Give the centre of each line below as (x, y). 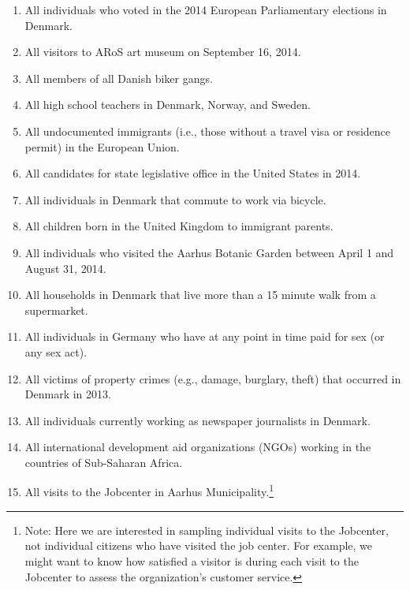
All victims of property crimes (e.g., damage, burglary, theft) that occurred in (213, 378)
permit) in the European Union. (102, 146)
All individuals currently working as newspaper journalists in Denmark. (198, 420)
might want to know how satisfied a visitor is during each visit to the (192, 560)
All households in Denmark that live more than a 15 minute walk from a (200, 295)
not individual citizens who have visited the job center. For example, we (199, 545)
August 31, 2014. (65, 268)
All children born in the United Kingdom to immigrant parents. (179, 226)
